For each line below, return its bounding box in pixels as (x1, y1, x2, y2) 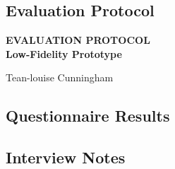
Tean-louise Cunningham (6, 70, 114, 85)
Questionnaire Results (6, 105, 170, 127)
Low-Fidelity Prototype (6, 46, 122, 61)
